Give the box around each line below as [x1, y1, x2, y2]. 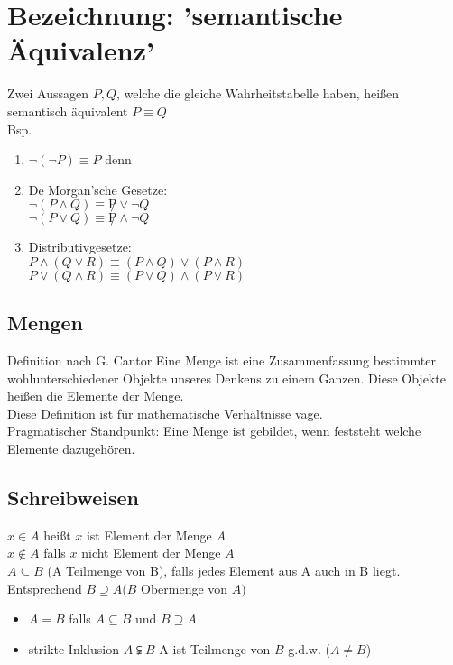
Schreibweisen [7, 484, 139, 512]
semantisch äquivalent [7, 101, 128, 120]
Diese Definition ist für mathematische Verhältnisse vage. [7, 403, 323, 422]
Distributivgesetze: [28, 237, 132, 256]
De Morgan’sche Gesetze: [28, 180, 168, 199]
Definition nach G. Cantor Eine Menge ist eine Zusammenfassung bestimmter [7, 351, 436, 370]
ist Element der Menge [86, 525, 212, 544]
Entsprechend [7, 578, 82, 597]
